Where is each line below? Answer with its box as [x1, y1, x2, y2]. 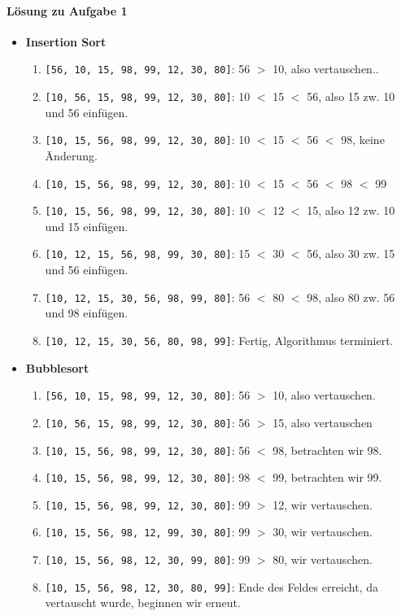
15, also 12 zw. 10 [307, 202, 395, 219]
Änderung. [45, 146, 98, 164]
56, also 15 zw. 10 [307, 88, 395, 105]
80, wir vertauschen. [272, 551, 373, 568]
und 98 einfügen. [45, 304, 129, 321]
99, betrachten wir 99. [272, 469, 382, 486]
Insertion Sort [25, 33, 107, 50]
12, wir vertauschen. [272, 496, 373, 513]
